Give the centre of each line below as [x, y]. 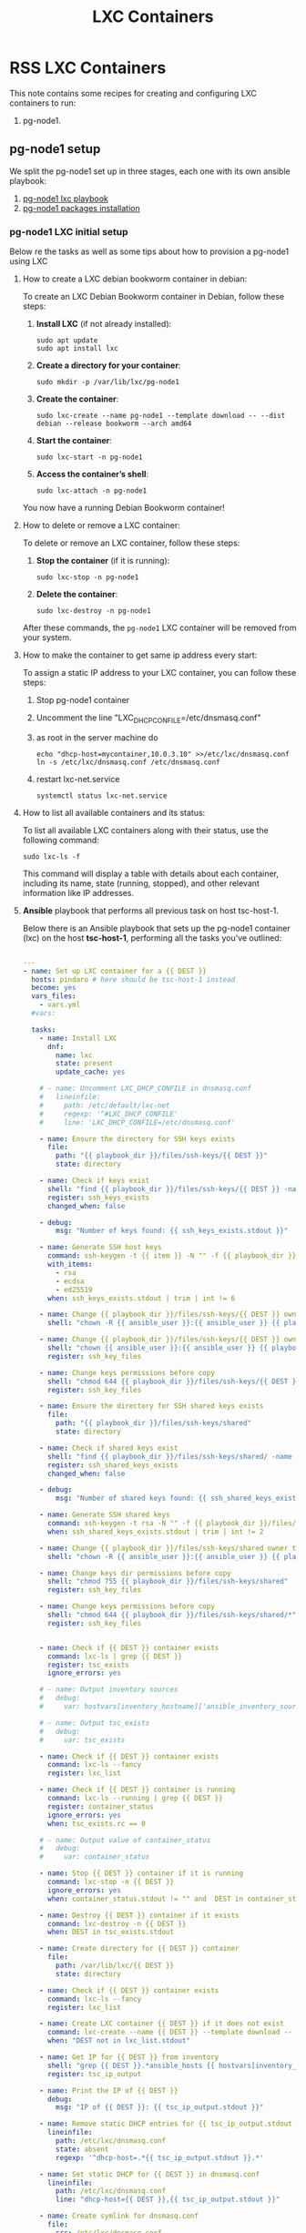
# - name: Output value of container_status [125, 1840]
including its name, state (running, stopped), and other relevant [141, 883]
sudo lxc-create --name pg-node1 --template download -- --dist [161, 416]
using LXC [29, 261]
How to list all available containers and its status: [114, 812]
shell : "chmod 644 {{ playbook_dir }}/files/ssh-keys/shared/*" [172, 1615]
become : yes [54, 988]
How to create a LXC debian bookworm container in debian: [135, 279]
